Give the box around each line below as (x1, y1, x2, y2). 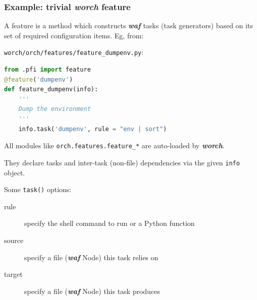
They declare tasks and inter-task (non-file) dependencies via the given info (4, 157, 240, 167)
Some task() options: (4, 184, 72, 195)
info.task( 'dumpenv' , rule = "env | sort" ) (18, 125, 167, 133)
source (4, 234, 24, 245)
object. (4, 167, 25, 177)
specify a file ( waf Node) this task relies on (24, 252, 159, 262)
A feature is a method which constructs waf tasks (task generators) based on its (4, 20, 253, 31)
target (4, 269, 23, 279)
